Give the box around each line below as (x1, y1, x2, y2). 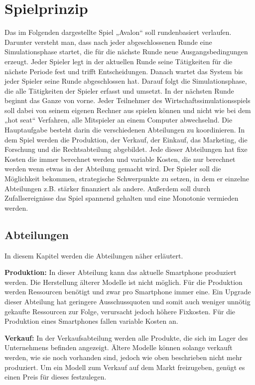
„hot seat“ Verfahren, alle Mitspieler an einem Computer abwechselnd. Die (4, 115, 233, 125)
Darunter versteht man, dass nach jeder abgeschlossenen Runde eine (4, 36, 212, 47)
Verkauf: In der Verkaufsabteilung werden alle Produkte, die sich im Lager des (4, 332, 248, 343)
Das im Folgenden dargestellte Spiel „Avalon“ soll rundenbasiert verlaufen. (4, 27, 232, 37)
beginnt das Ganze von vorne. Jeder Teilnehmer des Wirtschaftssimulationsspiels (4, 95, 251, 106)
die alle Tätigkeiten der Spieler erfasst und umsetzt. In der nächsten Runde (4, 85, 234, 96)
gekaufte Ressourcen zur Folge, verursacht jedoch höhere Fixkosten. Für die (4, 306, 236, 316)
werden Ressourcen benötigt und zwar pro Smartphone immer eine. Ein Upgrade (4, 286, 251, 297)
